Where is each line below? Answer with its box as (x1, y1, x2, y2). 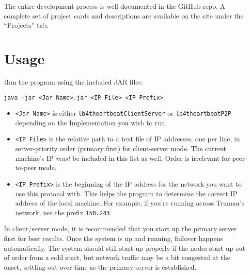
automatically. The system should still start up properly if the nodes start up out (4, 242, 246, 253)
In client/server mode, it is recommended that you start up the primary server (4, 223, 237, 234)
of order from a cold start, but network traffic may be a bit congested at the (4, 252, 231, 262)
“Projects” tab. (4, 20, 49, 30)
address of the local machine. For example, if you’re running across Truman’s (15, 198, 244, 208)
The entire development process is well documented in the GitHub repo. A (4, 1, 225, 11)
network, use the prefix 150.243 (15, 207, 110, 217)
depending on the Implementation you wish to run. (15, 117, 167, 127)
